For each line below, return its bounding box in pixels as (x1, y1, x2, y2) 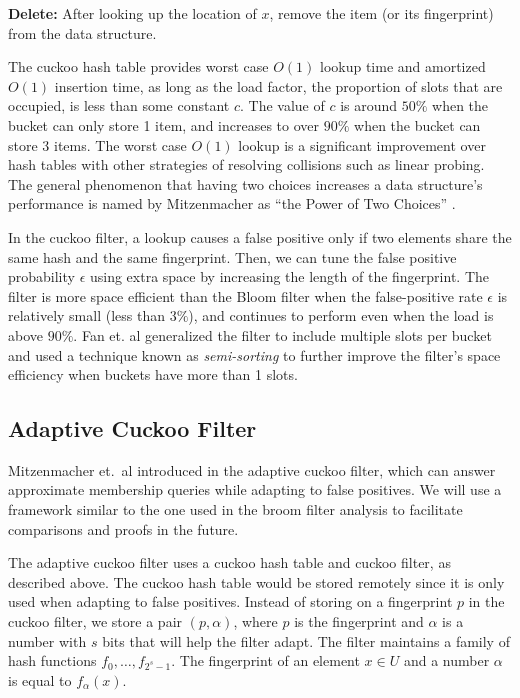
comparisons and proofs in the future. (8, 518, 239, 539)
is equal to (8, 669, 72, 690)
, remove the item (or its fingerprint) (269, 3, 494, 23)
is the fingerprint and (294, 611, 424, 632)
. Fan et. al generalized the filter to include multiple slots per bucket (73, 324, 492, 345)
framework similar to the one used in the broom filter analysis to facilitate (8, 499, 463, 520)
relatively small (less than (8, 305, 165, 326)
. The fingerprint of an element (171, 650, 360, 671)
